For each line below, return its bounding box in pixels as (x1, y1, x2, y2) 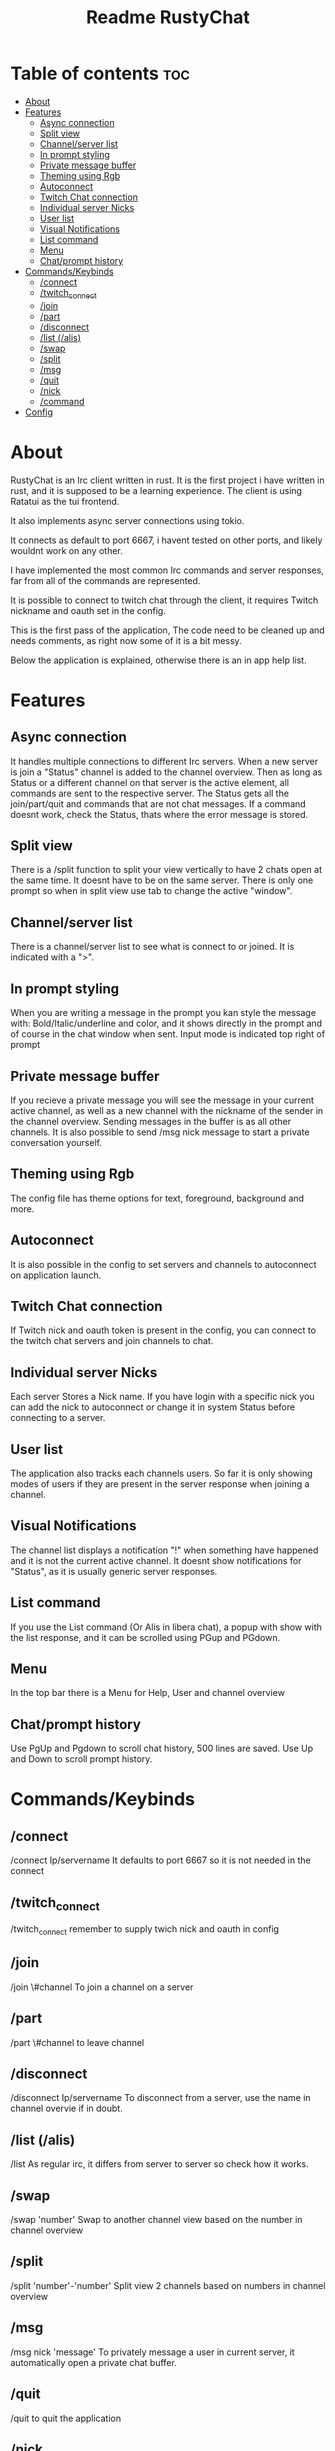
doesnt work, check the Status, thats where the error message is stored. (10, 808, 309, 820)
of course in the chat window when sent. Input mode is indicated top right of (10, 1028, 326, 1040)
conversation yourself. (10, 1136, 103, 1148)
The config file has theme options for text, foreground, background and (10, 1192, 305, 1204)
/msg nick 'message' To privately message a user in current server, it (10, 2346, 295, 2358)
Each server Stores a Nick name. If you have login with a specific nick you (10, 1391, 315, 1403)
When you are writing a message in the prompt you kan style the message (10, 1007, 317, 1019)
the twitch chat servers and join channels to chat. (10, 1335, 214, 1347)
